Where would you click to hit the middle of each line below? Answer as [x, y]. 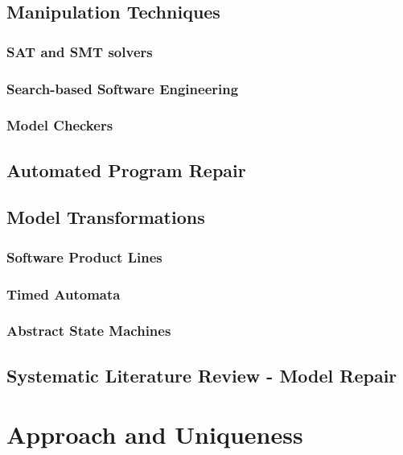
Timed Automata [64, 294]
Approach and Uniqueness [155, 434]
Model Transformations [106, 217]
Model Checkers [60, 125]
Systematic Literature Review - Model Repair [202, 375]
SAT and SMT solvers [80, 51]
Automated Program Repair [126, 170]
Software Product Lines [84, 256]
